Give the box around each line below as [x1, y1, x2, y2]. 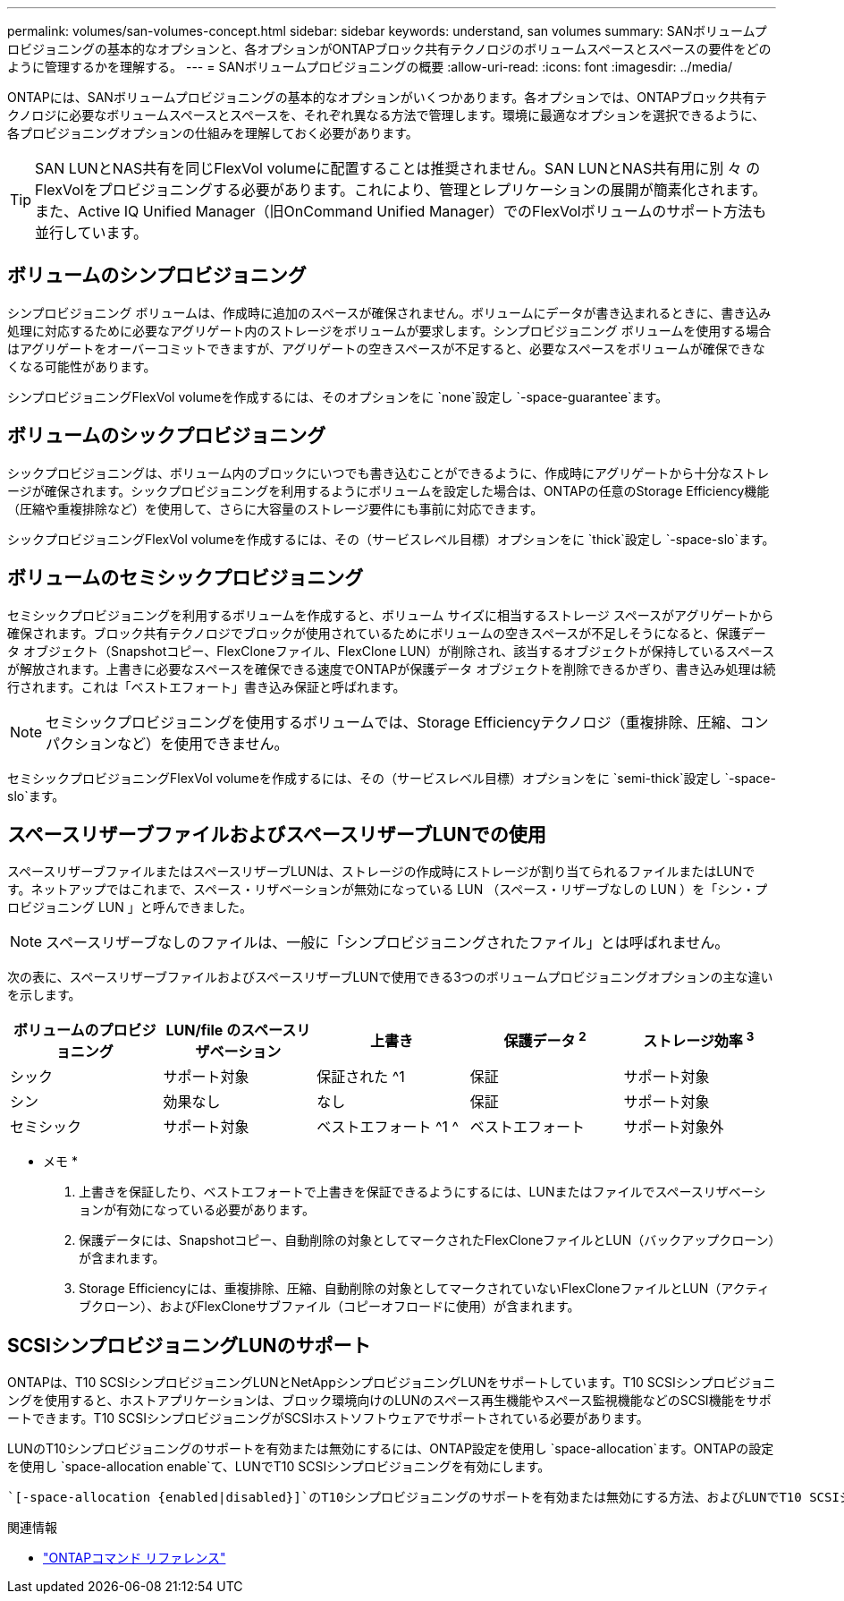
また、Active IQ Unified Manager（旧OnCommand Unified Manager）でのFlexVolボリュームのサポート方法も [35, 202, 767, 220]
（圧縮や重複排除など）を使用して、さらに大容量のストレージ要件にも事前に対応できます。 [7, 500, 544, 516]
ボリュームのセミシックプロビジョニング [7, 566, 364, 590]
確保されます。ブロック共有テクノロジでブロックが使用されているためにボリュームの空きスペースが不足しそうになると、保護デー [7, 625, 766, 641]
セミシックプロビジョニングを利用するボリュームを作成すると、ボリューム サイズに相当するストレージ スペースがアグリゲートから [7, 607, 774, 623]
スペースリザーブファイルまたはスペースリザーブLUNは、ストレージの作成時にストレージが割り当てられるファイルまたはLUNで [7, 864, 755, 880]
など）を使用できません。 [117, 734, 289, 753]
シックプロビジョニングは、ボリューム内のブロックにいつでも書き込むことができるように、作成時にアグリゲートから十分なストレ [7, 464, 770, 481]
